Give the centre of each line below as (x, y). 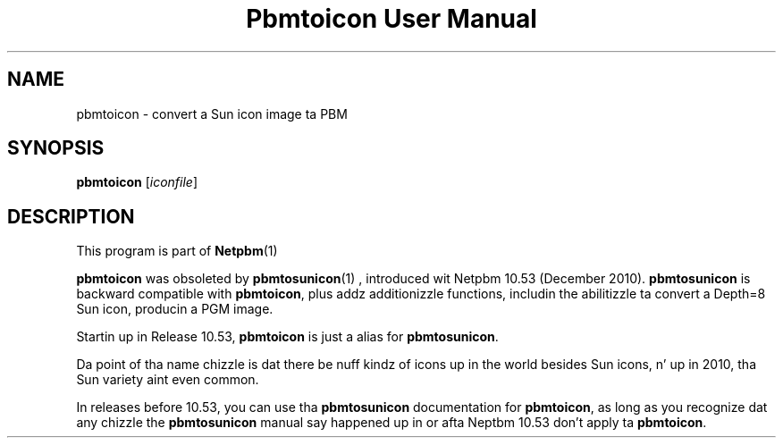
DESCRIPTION (71, 216)
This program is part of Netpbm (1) (177, 251)
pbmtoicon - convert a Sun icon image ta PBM (212, 113)
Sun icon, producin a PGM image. (175, 309)
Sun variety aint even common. (168, 380)
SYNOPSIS (56, 148)
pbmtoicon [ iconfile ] (137, 182)
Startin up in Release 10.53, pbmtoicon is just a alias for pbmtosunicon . (287, 337)
